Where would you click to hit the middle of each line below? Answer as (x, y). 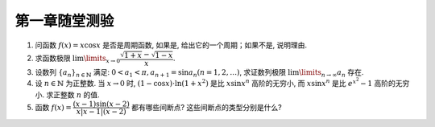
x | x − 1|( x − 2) (101, 112)
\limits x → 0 (102, 59)
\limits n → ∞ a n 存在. (331, 73)
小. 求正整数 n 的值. (67, 94)
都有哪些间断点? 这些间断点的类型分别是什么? (207, 107)
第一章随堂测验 (64, 21)
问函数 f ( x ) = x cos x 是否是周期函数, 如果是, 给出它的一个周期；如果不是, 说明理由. (171, 45)
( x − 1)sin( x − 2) (101, 104)
